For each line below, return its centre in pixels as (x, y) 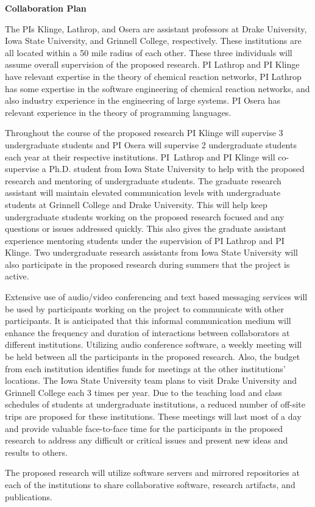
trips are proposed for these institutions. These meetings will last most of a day (153, 416)
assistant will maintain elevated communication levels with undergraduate (143, 192)
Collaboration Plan (46, 8)
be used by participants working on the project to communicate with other (145, 308)
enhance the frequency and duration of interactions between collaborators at (147, 332)
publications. (29, 496)
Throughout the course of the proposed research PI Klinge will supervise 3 (144, 133)
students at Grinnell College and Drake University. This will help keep (136, 204)
